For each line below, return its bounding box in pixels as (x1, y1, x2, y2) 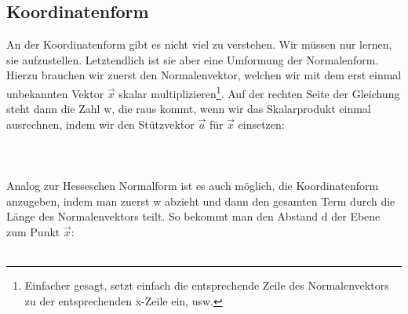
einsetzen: (238, 115, 285, 132)
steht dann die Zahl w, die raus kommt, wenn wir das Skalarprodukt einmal (6, 100, 371, 117)
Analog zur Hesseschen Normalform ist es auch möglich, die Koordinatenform (6, 177, 379, 194)
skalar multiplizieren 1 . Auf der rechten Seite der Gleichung (118, 82, 400, 101)
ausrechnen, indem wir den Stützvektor (6, 115, 195, 132)
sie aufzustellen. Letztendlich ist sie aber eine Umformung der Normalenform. (6, 51, 379, 68)
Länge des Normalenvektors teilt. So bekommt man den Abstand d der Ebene (6, 208, 381, 225)
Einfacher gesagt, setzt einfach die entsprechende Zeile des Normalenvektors (24, 277, 389, 294)
